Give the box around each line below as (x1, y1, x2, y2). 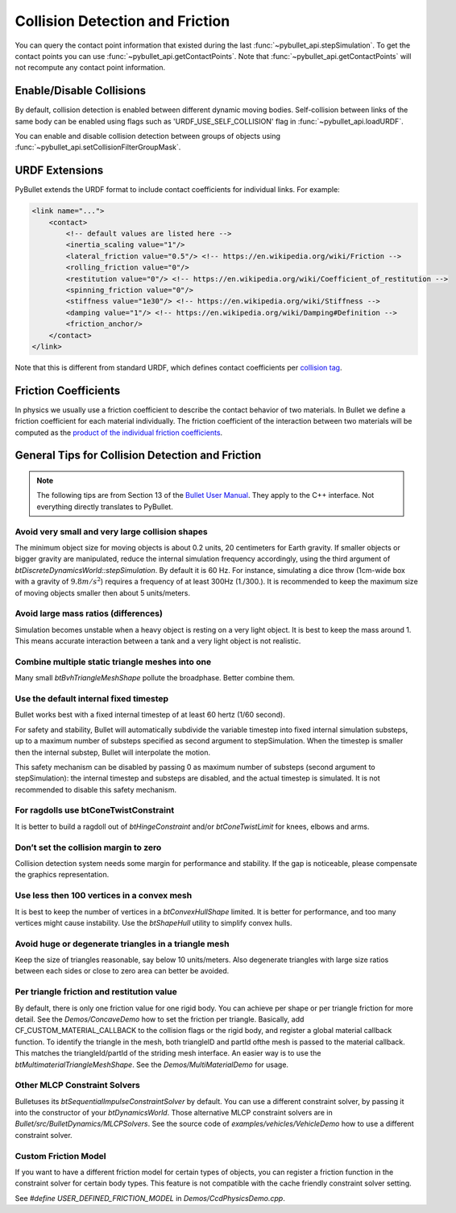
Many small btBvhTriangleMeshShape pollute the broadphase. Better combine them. (15, 673, 296, 683)
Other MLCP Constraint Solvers (15, 1080, 141, 1091)
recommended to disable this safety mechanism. (15, 784, 177, 794)
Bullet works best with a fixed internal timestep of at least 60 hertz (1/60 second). (15, 710, 285, 720)
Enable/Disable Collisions (15, 84, 147, 98)
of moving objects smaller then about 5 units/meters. (15, 588, 191, 597)
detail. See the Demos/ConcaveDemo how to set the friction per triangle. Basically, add (15, 1014, 305, 1024)
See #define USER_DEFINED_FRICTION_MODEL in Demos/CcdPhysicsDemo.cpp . (15, 1193, 285, 1203)
